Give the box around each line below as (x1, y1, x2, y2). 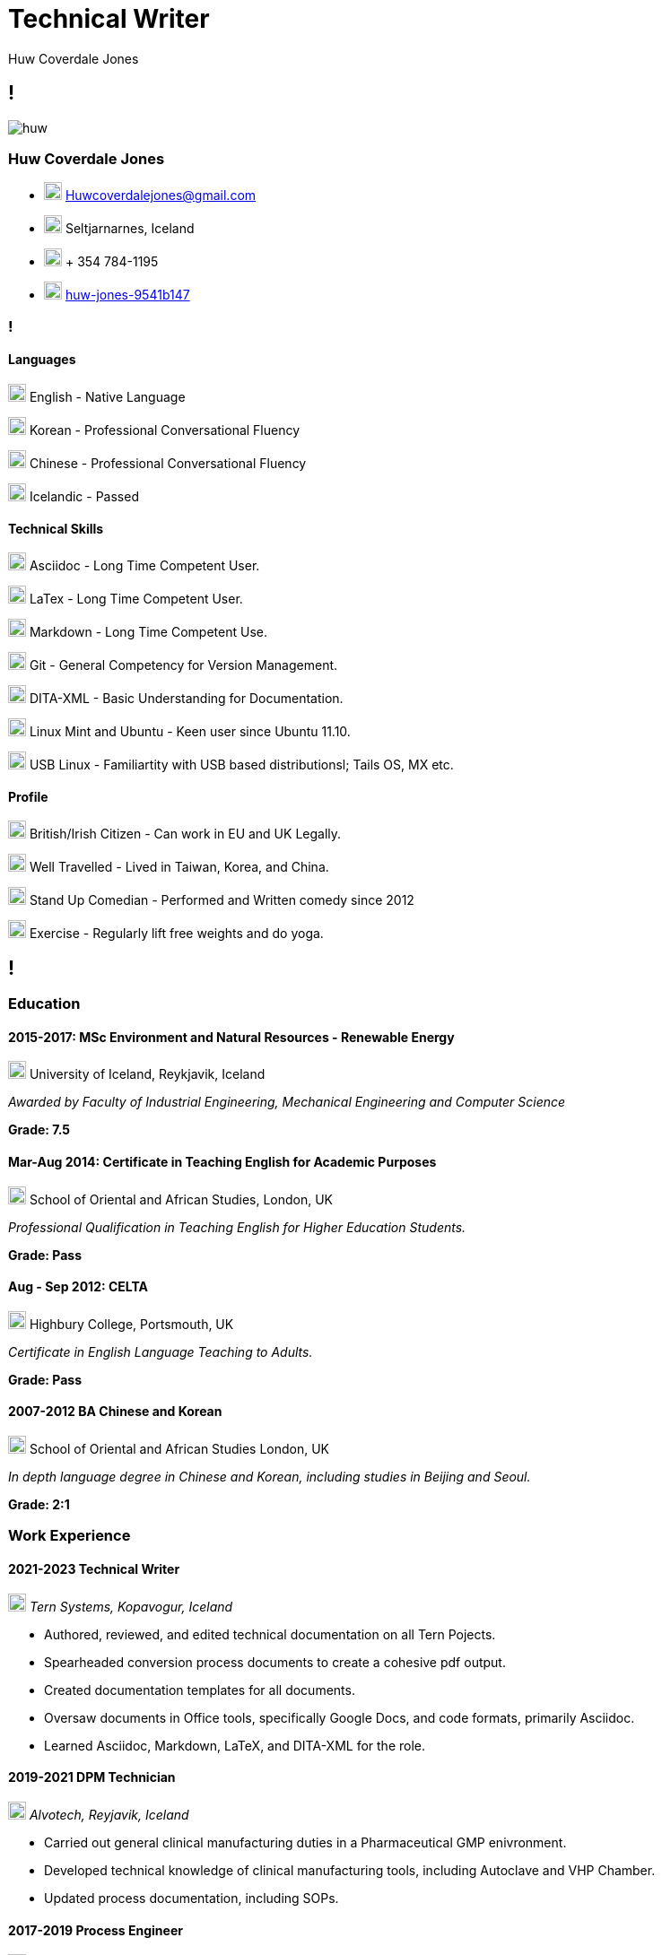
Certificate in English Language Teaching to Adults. (8, 1343, 313, 1360)
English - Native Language (29, 388, 186, 404)
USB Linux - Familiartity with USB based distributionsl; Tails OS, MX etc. (29, 757, 454, 773)
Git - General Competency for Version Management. (29, 657, 338, 673)
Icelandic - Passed (29, 488, 139, 504)
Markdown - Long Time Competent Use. (29, 624, 267, 640)
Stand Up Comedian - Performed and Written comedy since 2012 (29, 892, 414, 908)
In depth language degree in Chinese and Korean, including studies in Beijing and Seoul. (8, 1469, 531, 1485)
